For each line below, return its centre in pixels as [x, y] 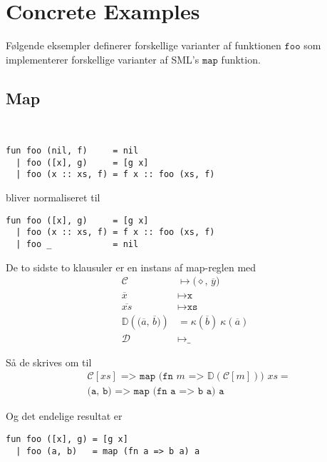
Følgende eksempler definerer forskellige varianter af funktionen [144, 45]
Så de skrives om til [49, 362]
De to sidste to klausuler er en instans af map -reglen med [131, 267]
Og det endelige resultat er [64, 416]
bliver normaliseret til [53, 197]
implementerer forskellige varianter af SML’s [103, 59]
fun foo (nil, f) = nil [72, 151]
